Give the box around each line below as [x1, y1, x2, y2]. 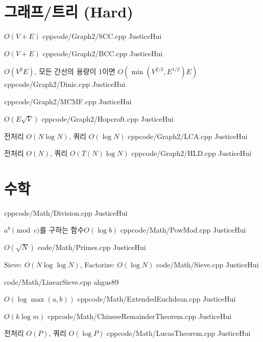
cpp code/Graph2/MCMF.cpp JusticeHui [4, 96, 132, 106]
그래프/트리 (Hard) [4, 1, 133, 22]
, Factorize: [80, 259, 115, 269]
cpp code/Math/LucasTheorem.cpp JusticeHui [106, 328, 251, 338]
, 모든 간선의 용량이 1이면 [34, 66, 115, 77]
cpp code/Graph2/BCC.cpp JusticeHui [42, 48, 163, 58]
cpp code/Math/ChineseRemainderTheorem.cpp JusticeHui [47, 310, 232, 321]
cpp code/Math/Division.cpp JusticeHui [4, 207, 128, 218]
